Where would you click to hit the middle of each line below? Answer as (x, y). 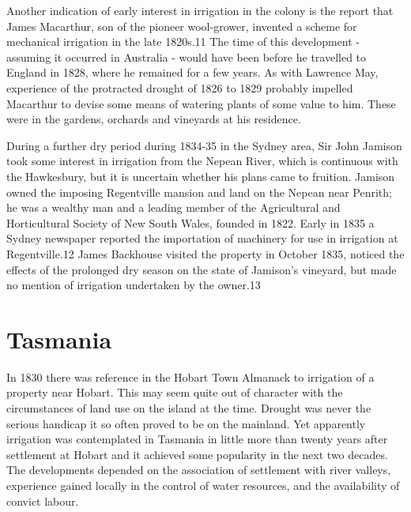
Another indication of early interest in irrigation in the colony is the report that (200, 10)
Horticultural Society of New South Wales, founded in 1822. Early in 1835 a (190, 222)
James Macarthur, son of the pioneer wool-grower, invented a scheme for (182, 26)
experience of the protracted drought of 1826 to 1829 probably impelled (180, 87)
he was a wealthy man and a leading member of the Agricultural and (173, 207)
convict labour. (43, 501)
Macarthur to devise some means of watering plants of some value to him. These (201, 103)
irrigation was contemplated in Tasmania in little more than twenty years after (197, 439)
